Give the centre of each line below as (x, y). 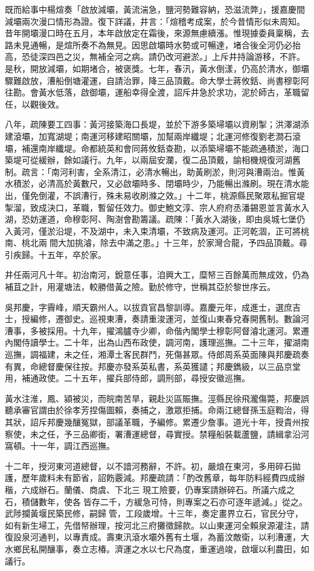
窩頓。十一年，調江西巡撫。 (60, 446)
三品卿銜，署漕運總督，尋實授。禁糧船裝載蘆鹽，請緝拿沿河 (191, 434)
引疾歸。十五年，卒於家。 (56, 254)
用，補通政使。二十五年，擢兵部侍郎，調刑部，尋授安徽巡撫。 (127, 378)
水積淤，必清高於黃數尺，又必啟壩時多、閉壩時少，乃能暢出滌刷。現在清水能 (157, 183)
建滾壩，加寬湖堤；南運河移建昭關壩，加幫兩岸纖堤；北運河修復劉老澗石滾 (153, 136)
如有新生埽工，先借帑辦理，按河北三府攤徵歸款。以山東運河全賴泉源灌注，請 (157, 525)
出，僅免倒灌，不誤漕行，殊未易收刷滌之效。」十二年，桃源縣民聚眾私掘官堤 (155, 195)
